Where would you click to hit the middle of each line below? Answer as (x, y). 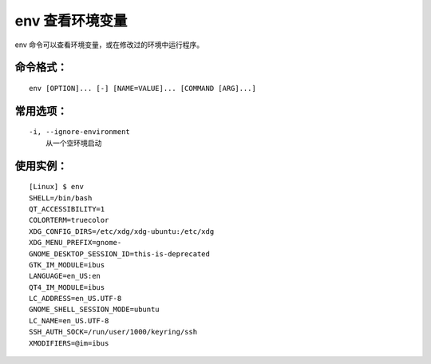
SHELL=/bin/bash (61, 198)
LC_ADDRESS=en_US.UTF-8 (75, 299)
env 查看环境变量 (71, 21)
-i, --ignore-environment (80, 132)
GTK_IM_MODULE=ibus (67, 265)
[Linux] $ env (56, 187)
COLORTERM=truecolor (69, 220)
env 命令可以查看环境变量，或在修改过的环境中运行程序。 (109, 45)
